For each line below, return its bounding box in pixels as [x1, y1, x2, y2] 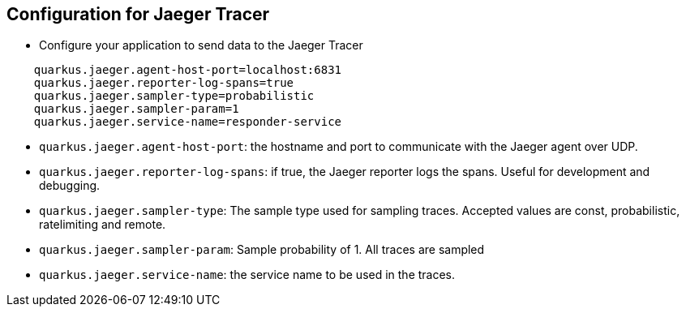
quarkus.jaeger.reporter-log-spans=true [33, 76, 294, 90]
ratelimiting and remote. [39, 217, 166, 232]
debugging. [39, 178, 101, 193]
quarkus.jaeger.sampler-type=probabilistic [33, 89, 315, 103]
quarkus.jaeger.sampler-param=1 [33, 102, 239, 116]
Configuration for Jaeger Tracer [6, 4, 270, 24]
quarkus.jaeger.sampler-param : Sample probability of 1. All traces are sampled [39, 242, 485, 257]
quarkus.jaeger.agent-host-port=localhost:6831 [33, 63, 342, 77]
